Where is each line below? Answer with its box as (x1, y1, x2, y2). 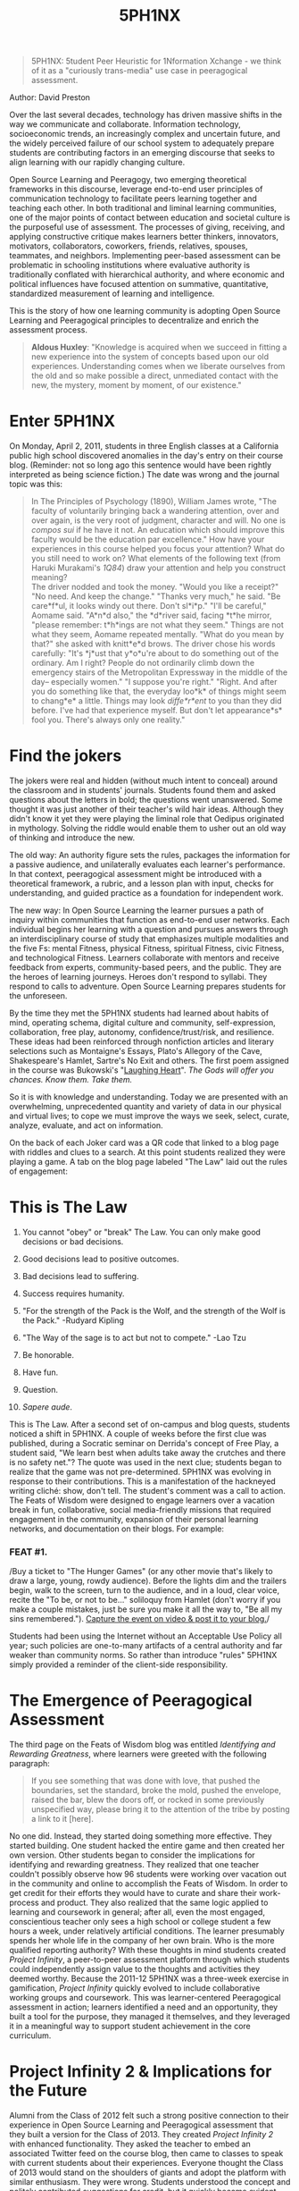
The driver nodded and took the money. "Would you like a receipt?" (30, 582, 279, 593)
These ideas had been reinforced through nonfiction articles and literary (9, 1036, 275, 1047)
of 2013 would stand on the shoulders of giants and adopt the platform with (9, 2167, 287, 2178)
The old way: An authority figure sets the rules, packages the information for (9, 850, 291, 861)
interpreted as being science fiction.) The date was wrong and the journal (9, 469, 279, 480)
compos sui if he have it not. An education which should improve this (30, 525, 286, 535)
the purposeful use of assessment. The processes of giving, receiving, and (9, 222, 286, 232)
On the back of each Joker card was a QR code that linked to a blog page (9, 1137, 279, 1149)
